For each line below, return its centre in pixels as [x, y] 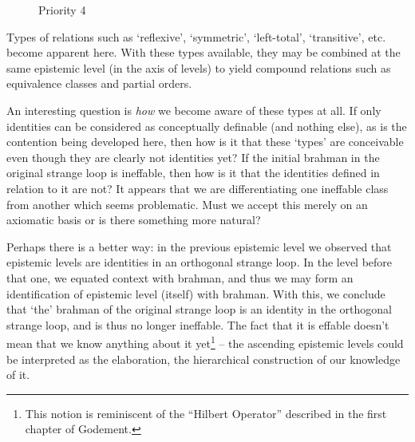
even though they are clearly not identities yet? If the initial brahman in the [193, 157]
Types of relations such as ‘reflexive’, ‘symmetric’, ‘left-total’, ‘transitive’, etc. [196, 36]
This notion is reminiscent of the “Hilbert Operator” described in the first [206, 413]
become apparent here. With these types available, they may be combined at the [204, 52]
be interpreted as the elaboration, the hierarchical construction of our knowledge [204, 359]
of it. [18, 375]
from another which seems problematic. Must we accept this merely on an [187, 204]
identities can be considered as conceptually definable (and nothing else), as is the [207, 126]
